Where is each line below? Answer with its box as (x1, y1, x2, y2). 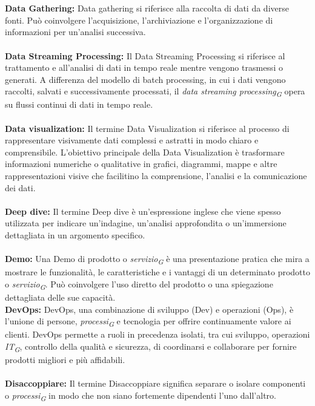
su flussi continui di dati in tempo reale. (5, 98, 153, 111)
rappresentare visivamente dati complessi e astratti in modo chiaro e (5, 134, 259, 146)
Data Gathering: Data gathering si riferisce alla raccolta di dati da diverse (5, 2, 289, 15)
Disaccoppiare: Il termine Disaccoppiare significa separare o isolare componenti (5, 377, 306, 390)
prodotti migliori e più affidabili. (5, 353, 125, 366)
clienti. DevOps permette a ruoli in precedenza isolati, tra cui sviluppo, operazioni (5, 328, 310, 341)
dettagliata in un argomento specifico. (5, 229, 145, 241)
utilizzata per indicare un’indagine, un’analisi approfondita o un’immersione (5, 217, 287, 229)
